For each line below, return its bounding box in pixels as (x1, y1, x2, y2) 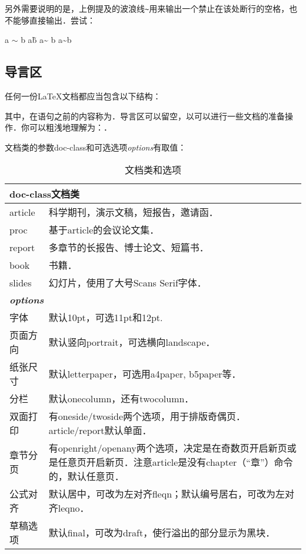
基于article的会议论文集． (48, 223, 159, 237)
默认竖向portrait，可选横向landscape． (48, 335, 215, 349)
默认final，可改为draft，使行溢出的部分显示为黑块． (48, 526, 275, 540)
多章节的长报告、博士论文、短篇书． (48, 241, 209, 255)
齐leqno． (48, 501, 89, 515)
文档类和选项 (124, 163, 181, 177)
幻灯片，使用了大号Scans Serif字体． (48, 276, 207, 290)
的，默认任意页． (48, 469, 124, 483)
